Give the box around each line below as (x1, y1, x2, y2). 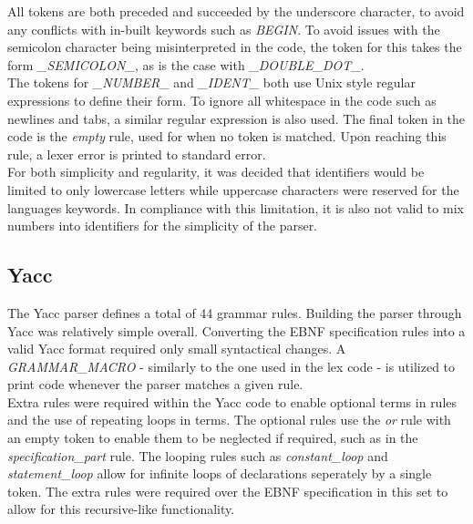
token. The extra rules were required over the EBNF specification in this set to (7, 481, 448, 500)
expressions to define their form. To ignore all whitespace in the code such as (7, 90, 437, 109)
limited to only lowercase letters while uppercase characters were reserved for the (7, 180, 459, 199)
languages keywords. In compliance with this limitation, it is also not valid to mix (7, 198, 464, 217)
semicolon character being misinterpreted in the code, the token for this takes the (7, 37, 462, 57)
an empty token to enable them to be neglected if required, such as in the (7, 428, 418, 447)
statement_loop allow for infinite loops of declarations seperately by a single (7, 464, 432, 483)
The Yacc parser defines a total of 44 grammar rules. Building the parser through (7, 303, 462, 322)
